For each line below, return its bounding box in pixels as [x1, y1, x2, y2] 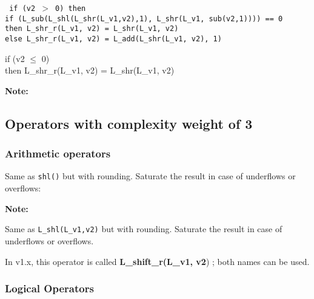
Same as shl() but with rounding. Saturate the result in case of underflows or [5, 170, 296, 182]
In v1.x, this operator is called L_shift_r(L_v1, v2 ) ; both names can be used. [5, 255, 310, 267]
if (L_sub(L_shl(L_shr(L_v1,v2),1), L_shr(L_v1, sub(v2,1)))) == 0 [5, 14, 283, 23]
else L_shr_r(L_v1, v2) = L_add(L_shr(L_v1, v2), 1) [5, 34, 222, 43]
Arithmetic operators [5, 146, 111, 161]
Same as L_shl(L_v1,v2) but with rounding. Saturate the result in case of [5, 222, 282, 235]
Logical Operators [5, 281, 94, 296]
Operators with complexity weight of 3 [5, 114, 253, 132]
